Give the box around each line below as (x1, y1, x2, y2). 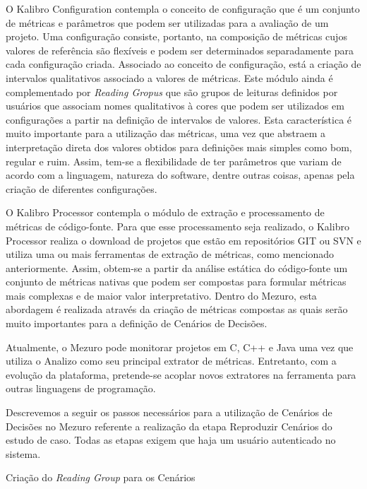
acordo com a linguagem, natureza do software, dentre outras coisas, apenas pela (6, 167, 355, 182)
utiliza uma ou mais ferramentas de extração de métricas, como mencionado (6, 247, 335, 261)
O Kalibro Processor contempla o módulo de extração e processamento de (6, 205, 325, 220)
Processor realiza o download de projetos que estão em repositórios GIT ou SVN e (6, 232, 361, 247)
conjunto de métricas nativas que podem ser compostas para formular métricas (6, 274, 347, 289)
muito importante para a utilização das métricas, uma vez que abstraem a (6, 126, 326, 141)
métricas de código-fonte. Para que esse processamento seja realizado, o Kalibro (6, 218, 349, 233)
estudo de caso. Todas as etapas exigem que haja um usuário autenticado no (6, 432, 336, 447)
